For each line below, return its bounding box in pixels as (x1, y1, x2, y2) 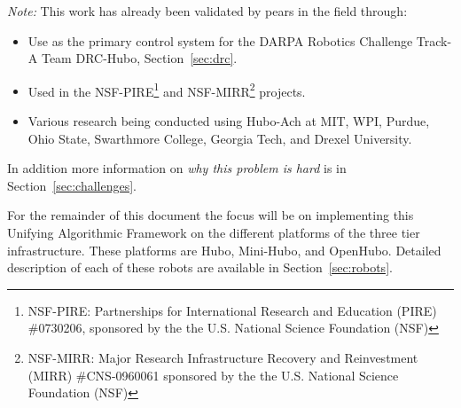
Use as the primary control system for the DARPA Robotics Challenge (27, 31, 413, 50)
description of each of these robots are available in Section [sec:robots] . (7, 258, 393, 277)
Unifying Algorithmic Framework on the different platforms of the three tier (7, 224, 420, 241)
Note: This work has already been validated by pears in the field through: (7, 2, 408, 20)
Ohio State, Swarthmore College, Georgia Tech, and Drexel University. (27, 129, 412, 147)
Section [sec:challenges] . (7, 176, 137, 194)
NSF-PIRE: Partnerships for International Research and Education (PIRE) (27, 301, 437, 319)
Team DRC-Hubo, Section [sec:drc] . (41, 49, 238, 67)
